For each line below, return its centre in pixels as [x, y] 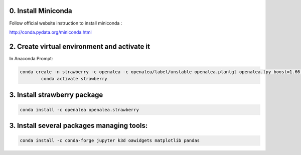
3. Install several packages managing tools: [79, 126]
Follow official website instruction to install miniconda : [66, 23]
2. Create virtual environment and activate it [80, 46]
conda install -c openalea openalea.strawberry [79, 110]
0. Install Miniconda [41, 11]
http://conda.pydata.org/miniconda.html [51, 32]
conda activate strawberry [74, 79]
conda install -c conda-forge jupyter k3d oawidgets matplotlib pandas [110, 141]
